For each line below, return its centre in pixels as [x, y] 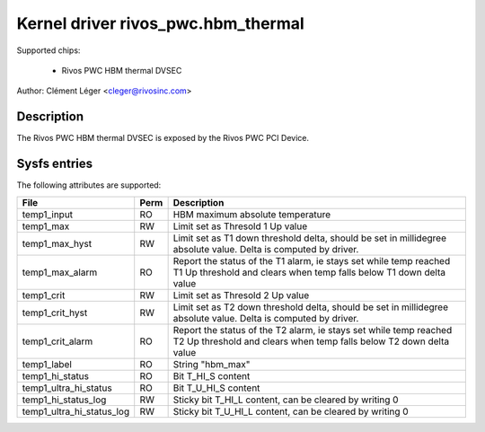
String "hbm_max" [212, 364]
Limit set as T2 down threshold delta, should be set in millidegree [311, 307]
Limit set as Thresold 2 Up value [241, 295]
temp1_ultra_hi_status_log [76, 411]
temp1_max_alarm [60, 272]
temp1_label [47, 364]
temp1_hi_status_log [64, 400]
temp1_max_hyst [57, 243]
